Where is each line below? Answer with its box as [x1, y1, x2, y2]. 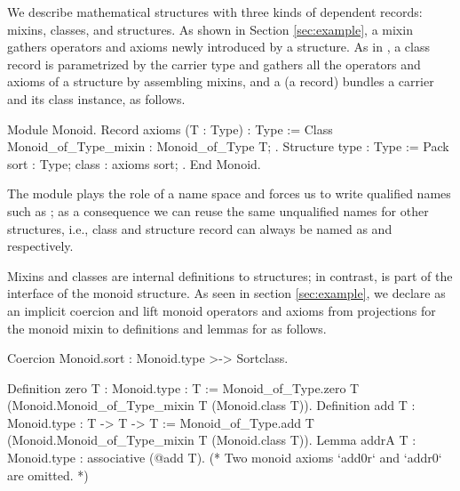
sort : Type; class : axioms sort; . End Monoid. [7, 154, 261, 173]
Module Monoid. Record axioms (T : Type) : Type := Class [7, 119, 333, 138]
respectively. [7, 237, 74, 255]
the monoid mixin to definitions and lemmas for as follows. [7, 318, 327, 337]
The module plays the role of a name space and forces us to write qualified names [7, 184, 451, 203]
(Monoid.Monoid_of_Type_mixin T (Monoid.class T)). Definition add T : [7, 396, 416, 415]
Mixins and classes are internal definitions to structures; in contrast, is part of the [7, 266, 453, 285]
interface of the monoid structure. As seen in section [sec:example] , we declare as [7, 284, 446, 302]
